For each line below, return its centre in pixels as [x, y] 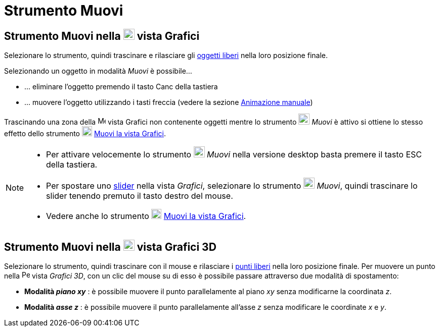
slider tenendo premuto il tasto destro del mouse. [140, 196]
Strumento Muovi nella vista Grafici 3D [110, 247]
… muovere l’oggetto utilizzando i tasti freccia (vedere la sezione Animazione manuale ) [169, 102]
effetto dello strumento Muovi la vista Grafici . [85, 134]
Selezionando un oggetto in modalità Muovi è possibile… [98, 71]
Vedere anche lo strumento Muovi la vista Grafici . [146, 216]
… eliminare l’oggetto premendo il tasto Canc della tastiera [121, 87]
